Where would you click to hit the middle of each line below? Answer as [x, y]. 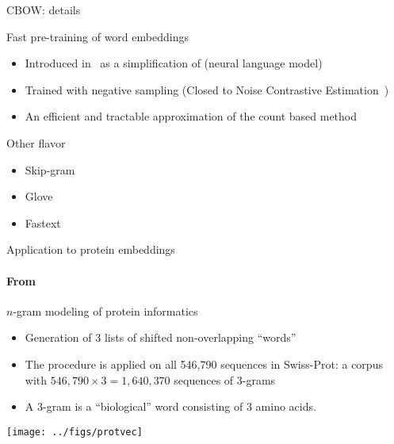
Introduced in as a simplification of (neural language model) [174, 63]
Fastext [43, 222]
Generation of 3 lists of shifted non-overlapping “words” [161, 337]
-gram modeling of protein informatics [105, 310]
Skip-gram [50, 169]
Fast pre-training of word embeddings [98, 36]
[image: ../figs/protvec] [75, 432]
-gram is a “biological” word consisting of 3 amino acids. [179, 406]
